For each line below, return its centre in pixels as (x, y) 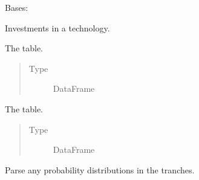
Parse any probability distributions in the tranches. (100, 169)
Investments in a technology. (57, 27)
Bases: (17, 7)
